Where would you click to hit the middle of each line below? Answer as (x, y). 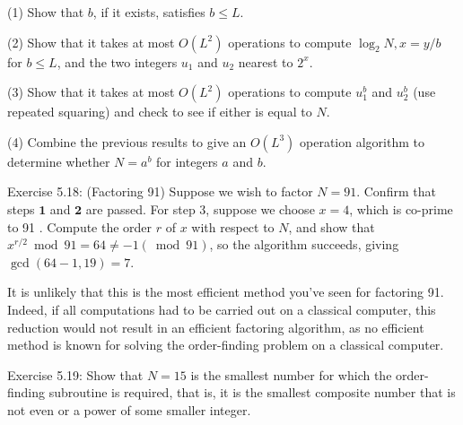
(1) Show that (46, 12)
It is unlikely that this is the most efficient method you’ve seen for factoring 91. (226, 292)
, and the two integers (117, 61)
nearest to (266, 61)
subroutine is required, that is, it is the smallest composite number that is (252, 392)
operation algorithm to (362, 141)
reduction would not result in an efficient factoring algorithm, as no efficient (216, 327)
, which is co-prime (401, 208)
